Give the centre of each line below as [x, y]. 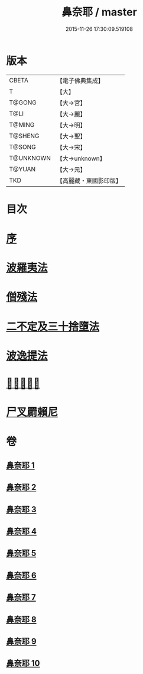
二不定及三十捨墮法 [53, 326]
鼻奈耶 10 [23, 664]
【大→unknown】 [81, 158]
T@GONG [23, 103]
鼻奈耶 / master [99, 12]
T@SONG [23, 147]
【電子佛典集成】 [80, 81]
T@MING [22, 124]
